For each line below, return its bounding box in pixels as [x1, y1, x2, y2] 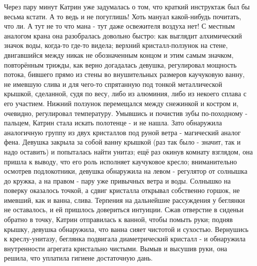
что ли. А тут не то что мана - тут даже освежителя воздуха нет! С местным [4, 21, 235, 31]
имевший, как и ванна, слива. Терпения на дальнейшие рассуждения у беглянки [4, 194, 245, 205]
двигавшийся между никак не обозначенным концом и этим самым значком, [4, 49, 234, 60]
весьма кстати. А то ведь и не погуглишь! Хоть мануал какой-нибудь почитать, [4, 11, 241, 21]
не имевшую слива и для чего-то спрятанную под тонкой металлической [4, 78, 222, 89]
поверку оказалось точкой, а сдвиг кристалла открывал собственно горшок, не [4, 185, 240, 195]
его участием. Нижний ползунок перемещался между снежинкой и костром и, [4, 98, 239, 108]
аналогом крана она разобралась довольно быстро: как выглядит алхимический [4, 30, 242, 40]
